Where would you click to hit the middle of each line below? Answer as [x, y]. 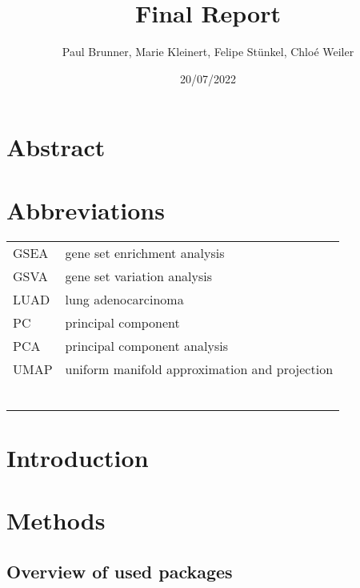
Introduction [78, 457]
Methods [56, 520]
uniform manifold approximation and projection [199, 369]
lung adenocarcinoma [124, 299]
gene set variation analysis [138, 276]
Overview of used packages [120, 571]
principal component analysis [146, 345]
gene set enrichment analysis [145, 252]
